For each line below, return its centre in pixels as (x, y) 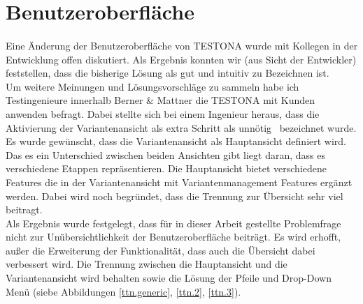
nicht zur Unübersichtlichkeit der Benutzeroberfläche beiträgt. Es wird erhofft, (173, 237)
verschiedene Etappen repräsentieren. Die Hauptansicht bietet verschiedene (166, 168)
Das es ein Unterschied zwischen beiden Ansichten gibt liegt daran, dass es (166, 154)
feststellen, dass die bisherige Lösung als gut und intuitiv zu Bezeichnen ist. (168, 73)
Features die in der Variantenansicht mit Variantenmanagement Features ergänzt (179, 182)
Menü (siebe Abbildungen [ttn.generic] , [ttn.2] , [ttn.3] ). (123, 291)
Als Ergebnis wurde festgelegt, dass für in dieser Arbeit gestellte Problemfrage (173, 223)
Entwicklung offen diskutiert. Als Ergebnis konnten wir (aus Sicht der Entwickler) (181, 59)
